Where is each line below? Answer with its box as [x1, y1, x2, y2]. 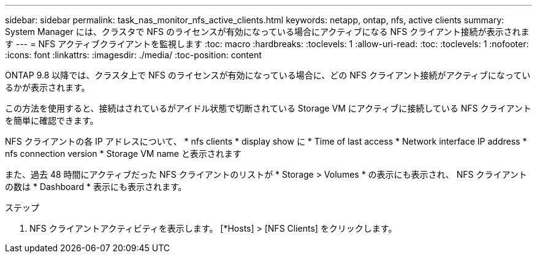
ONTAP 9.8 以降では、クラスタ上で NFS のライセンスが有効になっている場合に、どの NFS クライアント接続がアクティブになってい [5, 70, 531, 80]
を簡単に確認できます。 [5, 115, 99, 126]
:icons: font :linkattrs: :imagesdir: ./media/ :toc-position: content [5, 50, 262, 60]
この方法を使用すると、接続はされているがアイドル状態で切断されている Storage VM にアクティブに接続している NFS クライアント [5, 103, 531, 113]
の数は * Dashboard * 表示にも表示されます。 [5, 181, 187, 192]
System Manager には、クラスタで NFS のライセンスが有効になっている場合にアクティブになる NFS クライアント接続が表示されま [5, 26, 530, 37]
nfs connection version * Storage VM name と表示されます [5, 148, 242, 159]
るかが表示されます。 [5, 82, 90, 93]
